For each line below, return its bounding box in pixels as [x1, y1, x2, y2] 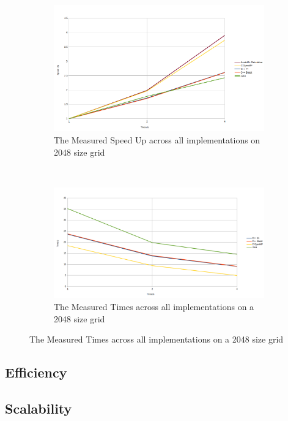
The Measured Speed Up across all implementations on [54, 133, 260, 146]
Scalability [5, 398, 72, 417]
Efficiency [5, 363, 67, 382]
